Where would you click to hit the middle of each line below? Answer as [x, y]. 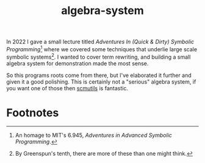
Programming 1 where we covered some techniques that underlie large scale [102, 49]
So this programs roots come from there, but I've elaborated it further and [99, 75]
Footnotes [33, 113]
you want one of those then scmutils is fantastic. [67, 88]
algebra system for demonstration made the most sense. [77, 63]
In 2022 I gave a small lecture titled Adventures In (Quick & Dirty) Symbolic [100, 42]
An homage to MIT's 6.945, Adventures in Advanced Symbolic [94, 136]
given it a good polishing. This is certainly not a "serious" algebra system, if [101, 81]
